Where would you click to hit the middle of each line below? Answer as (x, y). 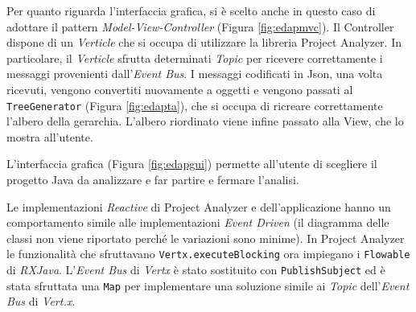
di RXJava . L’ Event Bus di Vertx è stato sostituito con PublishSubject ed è (196, 270)
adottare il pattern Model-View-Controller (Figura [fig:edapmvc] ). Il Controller (200, 26)
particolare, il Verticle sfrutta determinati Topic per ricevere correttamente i (195, 57)
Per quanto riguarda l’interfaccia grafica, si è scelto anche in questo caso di (191, 10)
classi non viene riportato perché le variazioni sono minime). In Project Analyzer (206, 238)
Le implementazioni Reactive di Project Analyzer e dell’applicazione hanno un (199, 206)
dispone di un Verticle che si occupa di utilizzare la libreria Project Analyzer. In (204, 42)
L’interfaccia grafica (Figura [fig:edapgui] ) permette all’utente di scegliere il (192, 164)
